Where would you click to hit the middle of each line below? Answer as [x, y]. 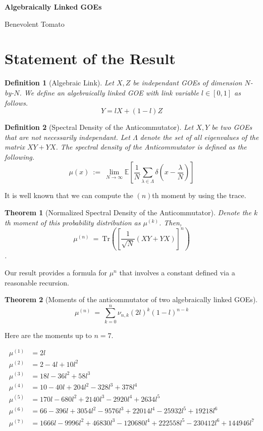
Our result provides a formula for [56, 272]
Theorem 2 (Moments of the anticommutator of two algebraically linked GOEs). [131, 299]
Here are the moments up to [48, 335]
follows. [16, 102]
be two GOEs [232, 127]
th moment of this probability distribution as [73, 222]
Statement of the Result [90, 58]
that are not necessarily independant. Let [67, 137]
